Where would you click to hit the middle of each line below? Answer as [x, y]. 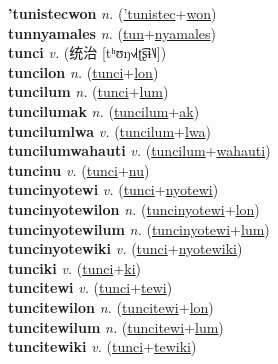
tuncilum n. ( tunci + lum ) [88, 91]
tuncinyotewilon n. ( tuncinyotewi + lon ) [134, 208]
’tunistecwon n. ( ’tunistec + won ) [112, 13]
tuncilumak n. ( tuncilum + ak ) [104, 110]
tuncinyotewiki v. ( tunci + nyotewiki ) [125, 248]
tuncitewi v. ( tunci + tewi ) [90, 287]
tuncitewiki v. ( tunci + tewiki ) [102, 346]
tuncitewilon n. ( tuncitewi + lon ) [111, 306]
